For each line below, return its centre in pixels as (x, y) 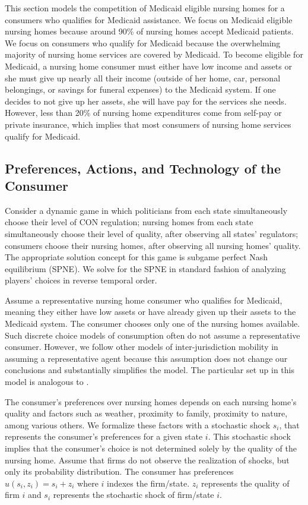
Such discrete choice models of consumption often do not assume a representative (153, 335)
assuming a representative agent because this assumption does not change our (146, 358)
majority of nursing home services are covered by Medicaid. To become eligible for (154, 54)
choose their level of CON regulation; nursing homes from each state (129, 222)
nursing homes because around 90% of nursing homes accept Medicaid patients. (149, 31)
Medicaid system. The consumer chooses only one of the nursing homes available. (153, 323)
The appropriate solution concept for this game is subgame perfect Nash (136, 257)
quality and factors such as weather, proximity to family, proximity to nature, (146, 413)
